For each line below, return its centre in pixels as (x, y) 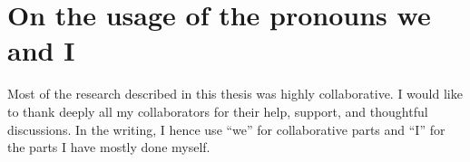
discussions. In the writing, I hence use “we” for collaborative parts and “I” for (226, 129)
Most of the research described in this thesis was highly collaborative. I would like (235, 94)
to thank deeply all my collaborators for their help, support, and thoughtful (218, 111)
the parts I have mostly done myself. (109, 147)
